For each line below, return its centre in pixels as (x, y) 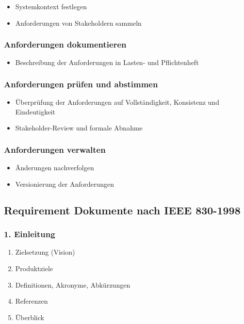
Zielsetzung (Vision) (45, 252)
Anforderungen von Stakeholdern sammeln (78, 23)
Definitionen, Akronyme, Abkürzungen (73, 284)
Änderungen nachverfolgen (55, 168)
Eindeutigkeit (35, 111)
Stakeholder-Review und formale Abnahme (79, 128)
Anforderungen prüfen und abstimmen (81, 84)
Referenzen (32, 301)
